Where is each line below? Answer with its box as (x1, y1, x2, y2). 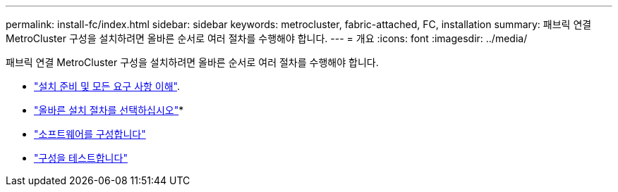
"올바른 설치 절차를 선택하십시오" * (34, 104, 184, 116)
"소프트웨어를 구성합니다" (34, 128, 146, 140)
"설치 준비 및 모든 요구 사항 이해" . (34, 80, 181, 92)
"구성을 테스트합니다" (34, 152, 128, 164)
